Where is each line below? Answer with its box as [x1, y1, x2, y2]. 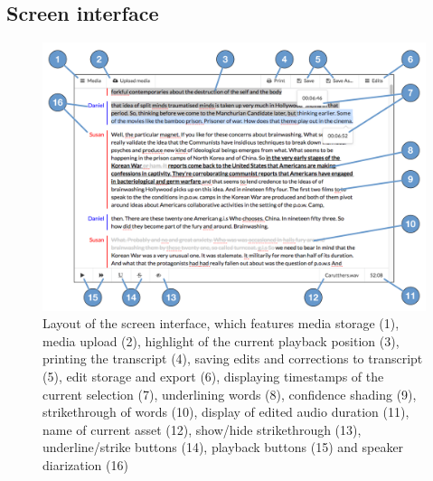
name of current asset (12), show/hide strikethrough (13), [42, 420, 362, 439]
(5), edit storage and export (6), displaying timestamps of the [42, 367, 384, 386]
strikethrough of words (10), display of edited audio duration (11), [42, 402, 409, 421]
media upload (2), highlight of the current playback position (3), [42, 331, 400, 350]
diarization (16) [42, 456, 128, 475]
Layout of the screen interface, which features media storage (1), [42, 314, 400, 333]
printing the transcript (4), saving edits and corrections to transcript [42, 349, 423, 368]
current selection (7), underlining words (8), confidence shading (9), [42, 384, 417, 403]
